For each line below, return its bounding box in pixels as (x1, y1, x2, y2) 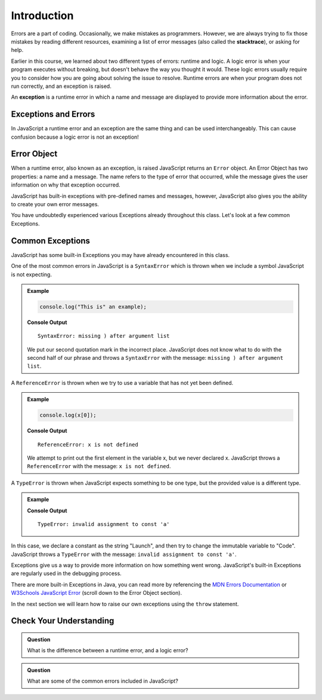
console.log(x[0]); (39, 412, 97, 418)
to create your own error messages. (11, 201, 100, 208)
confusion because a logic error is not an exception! (11, 133, 140, 140)
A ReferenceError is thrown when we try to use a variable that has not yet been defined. (11, 379, 234, 386)
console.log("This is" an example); (39, 303, 147, 310)
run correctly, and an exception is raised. (11, 82, 112, 90)
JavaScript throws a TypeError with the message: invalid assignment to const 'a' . (11, 551, 237, 558)
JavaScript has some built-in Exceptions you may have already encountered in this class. (11, 251, 230, 258)
